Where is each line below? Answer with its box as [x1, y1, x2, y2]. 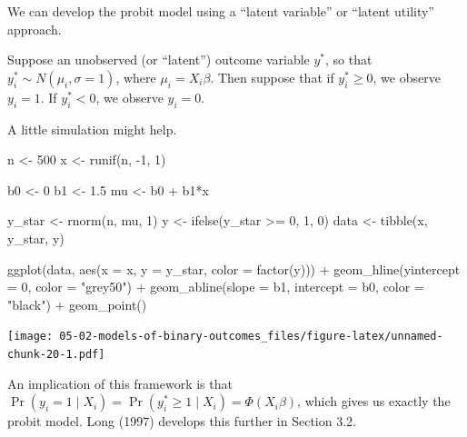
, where [115, 67, 156, 86]
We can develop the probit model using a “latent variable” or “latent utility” [7, 2, 434, 20]
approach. [7, 19, 62, 38]
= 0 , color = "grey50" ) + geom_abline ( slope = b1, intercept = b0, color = [7, 277, 424, 296]
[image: [7, 330, 54, 343]
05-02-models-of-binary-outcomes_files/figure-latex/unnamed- [59, 330, 443, 343]
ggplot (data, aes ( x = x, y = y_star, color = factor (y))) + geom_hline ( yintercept [7, 259, 461, 278]
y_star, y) [7, 228, 65, 247]
